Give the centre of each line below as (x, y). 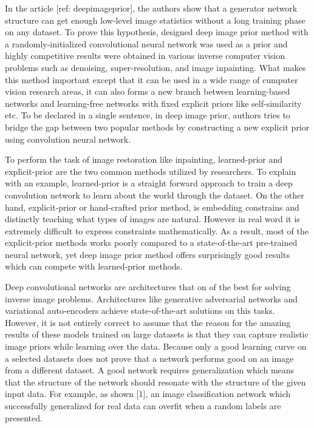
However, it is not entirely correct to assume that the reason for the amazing (148, 322)
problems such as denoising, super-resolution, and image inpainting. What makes (155, 67)
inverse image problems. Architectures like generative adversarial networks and (152, 298)
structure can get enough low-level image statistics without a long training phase (155, 20)
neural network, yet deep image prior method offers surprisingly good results (147, 254)
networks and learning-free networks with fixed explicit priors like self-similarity (153, 103)
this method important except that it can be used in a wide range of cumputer (152, 79)
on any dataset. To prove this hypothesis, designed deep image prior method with (157, 32)
